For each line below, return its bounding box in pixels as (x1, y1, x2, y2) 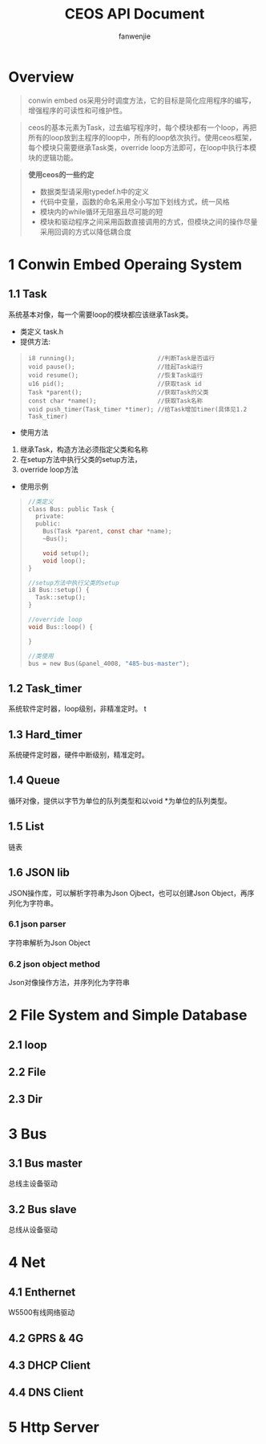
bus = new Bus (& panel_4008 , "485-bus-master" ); (27, 659, 191, 667)
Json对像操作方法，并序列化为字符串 (8, 978, 131, 988)
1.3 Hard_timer (8, 728, 83, 741)
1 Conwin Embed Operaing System (8, 255, 243, 274)
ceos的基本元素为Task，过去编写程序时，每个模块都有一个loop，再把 (27, 122, 257, 132)
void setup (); (42, 549, 90, 558)
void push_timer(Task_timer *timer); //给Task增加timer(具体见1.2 (27, 405, 248, 413)
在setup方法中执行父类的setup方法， (19, 454, 142, 464)
